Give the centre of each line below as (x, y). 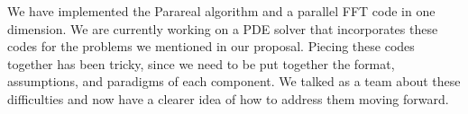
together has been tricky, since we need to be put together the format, (201, 63)
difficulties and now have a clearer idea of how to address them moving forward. (228, 98)
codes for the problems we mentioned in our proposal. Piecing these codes (211, 46)
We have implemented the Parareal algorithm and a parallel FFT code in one (221, 11)
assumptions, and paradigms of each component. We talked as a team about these (234, 81)
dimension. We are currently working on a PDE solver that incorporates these (223, 28)
